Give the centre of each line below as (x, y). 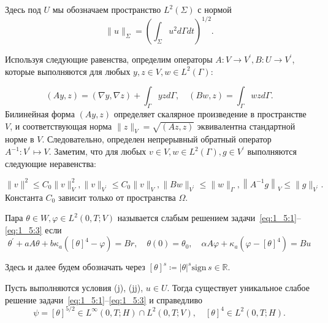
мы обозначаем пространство (107, 9)
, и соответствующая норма (61, 126)
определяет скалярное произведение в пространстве (210, 114)
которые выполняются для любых (68, 71)
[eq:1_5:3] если (33, 229)
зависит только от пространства (117, 197)
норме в (20, 139)
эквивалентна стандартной (246, 126)
